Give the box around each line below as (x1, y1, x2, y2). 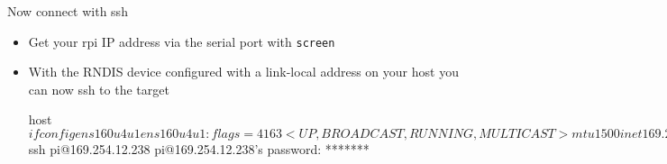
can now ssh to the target (28, 79, 169, 98)
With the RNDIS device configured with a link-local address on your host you (28, 62, 459, 81)
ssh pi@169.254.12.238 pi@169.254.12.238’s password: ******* (28, 140, 370, 159)
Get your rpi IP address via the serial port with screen (28, 32, 335, 50)
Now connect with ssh (7, 2, 128, 20)
